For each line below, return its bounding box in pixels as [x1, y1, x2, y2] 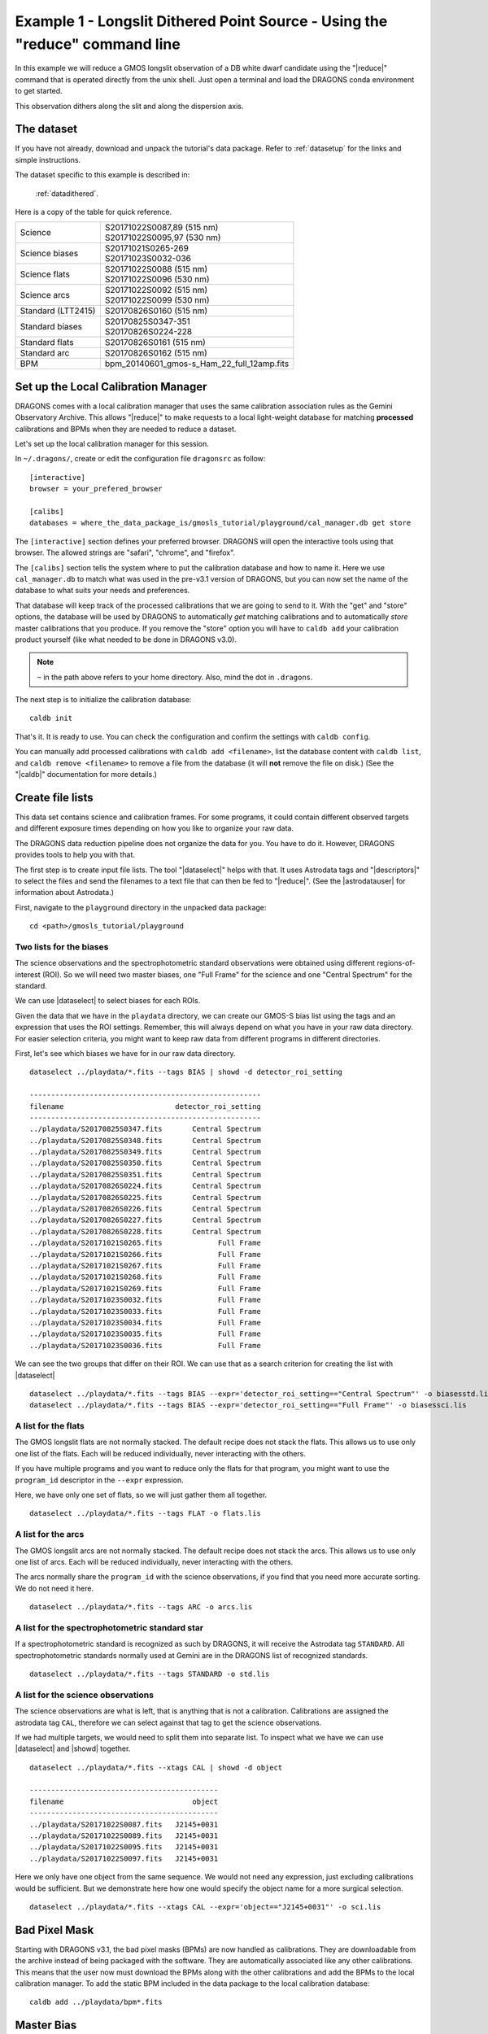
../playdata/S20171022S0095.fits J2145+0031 [29, 1843, 219, 1852]
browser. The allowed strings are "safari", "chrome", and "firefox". [15, 548, 236, 557]
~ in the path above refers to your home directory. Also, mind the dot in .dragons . [37, 672, 313, 682]
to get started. [15, 86, 63, 96]
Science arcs [20, 290, 71, 301]
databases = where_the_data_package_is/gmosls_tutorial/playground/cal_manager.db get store [29, 518, 412, 528]
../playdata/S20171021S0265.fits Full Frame [29, 1238, 262, 1248]
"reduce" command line [15, 35, 181, 53]
